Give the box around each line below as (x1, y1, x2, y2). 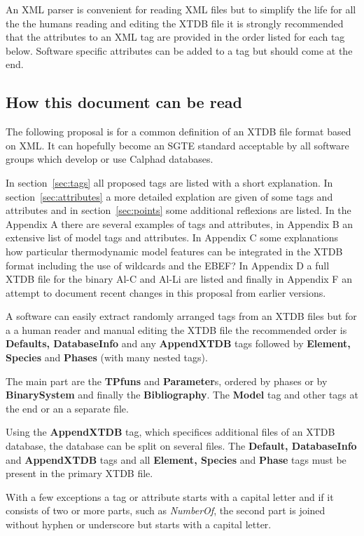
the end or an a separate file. (6, 401, 129, 415)
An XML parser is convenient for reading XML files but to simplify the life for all (6, 2, 356, 16)
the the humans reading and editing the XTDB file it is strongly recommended (6, 15, 344, 30)
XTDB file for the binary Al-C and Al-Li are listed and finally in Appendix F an (6, 272, 352, 286)
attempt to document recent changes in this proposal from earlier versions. (6, 285, 326, 300)
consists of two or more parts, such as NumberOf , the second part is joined (6, 503, 325, 518)
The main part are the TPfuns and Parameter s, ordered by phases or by (6, 373, 328, 388)
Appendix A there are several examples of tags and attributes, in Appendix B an (6, 216, 353, 231)
